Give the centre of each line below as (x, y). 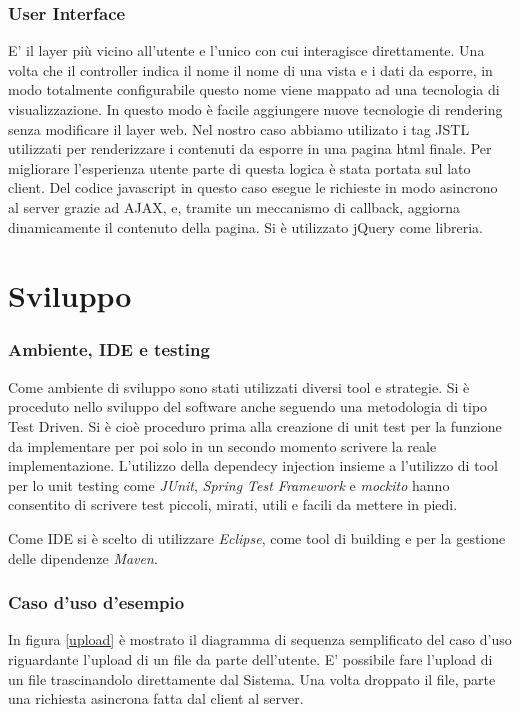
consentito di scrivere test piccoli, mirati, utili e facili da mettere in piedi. (233, 504)
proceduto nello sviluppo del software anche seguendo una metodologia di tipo (248, 406)
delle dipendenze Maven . (83, 557)
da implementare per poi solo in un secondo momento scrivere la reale (222, 445)
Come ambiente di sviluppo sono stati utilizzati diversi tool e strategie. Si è (239, 386)
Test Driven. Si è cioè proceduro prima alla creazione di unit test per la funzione (255, 425)
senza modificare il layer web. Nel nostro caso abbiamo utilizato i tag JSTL (239, 128)
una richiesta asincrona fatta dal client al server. (156, 698)
